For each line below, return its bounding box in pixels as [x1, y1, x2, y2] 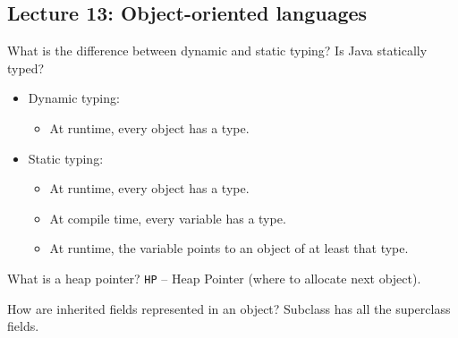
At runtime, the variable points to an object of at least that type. [49, 239, 409, 258]
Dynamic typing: [28, 89, 120, 107]
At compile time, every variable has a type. [49, 208, 286, 227]
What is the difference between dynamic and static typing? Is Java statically [7, 41, 428, 60]
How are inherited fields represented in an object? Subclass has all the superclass [7, 299, 451, 317]
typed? [7, 58, 45, 77]
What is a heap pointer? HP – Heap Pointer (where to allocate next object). [7, 268, 421, 287]
